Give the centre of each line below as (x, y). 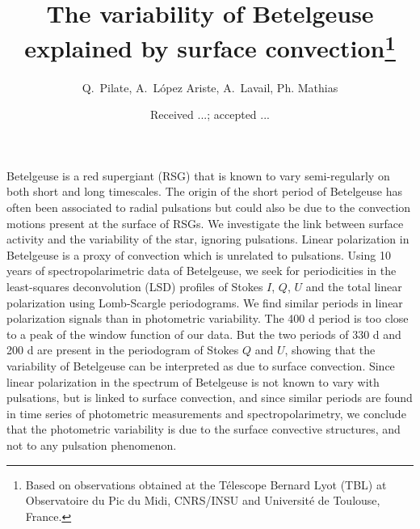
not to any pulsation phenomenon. (92, 444)
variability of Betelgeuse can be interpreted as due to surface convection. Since (201, 365)
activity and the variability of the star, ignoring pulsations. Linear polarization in (208, 239)
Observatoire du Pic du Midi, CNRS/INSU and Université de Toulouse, (203, 500)
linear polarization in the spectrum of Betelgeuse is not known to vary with (193, 381)
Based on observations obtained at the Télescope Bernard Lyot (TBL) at (206, 484)
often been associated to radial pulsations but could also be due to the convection (209, 207)
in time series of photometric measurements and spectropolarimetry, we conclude (206, 413)
